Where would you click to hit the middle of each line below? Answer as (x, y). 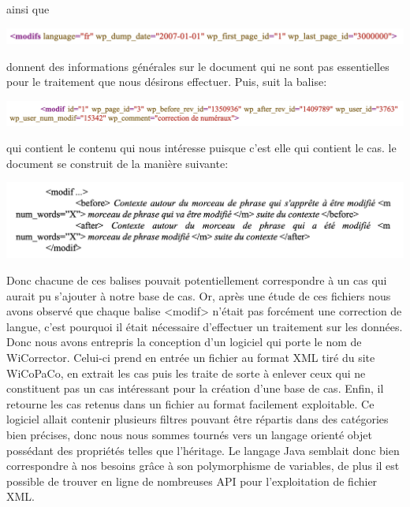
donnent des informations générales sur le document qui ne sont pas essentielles (198, 66)
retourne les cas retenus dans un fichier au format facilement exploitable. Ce (190, 403)
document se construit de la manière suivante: (117, 163)
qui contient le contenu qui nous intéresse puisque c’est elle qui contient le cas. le (201, 148)
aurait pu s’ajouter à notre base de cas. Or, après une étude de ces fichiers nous (199, 295)
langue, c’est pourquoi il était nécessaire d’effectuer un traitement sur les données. (205, 326)
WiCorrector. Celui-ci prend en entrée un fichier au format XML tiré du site (191, 357)
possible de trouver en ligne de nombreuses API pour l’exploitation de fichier (192, 481)
